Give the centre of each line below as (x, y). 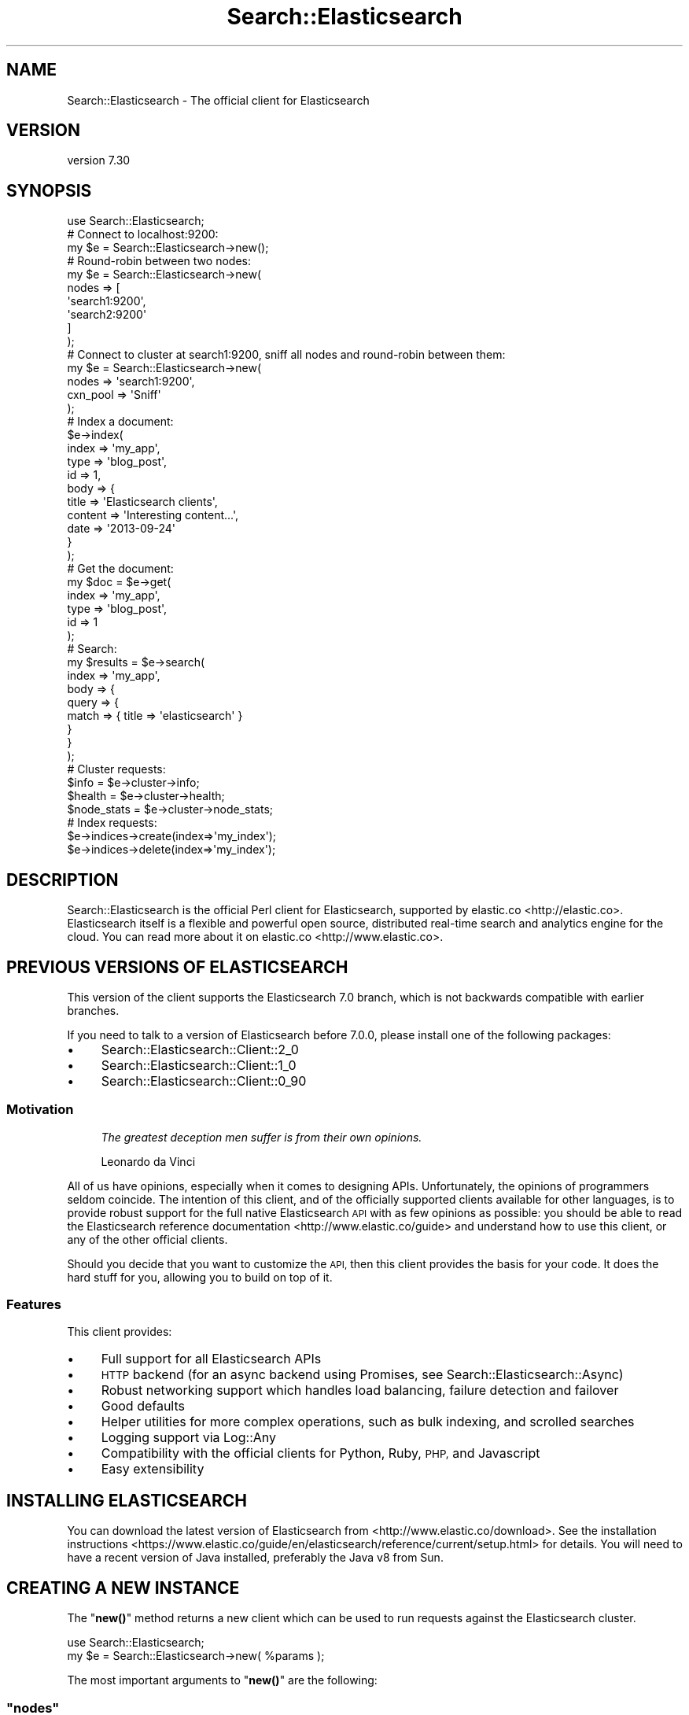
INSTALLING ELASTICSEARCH (127, 1500)
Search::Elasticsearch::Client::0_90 (204, 1081)
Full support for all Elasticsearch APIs (211, 1359)
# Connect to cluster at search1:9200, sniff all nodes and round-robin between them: (286, 355)
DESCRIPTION (63, 880)
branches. (93, 1010)
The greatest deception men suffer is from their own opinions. (262, 1137)
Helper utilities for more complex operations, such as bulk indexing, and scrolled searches (368, 1422)
